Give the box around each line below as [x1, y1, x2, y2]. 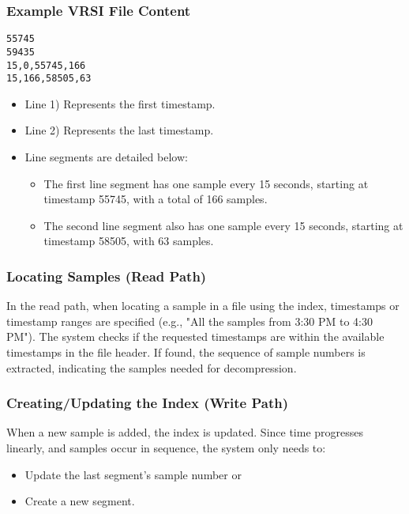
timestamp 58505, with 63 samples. [43, 232, 214, 249]
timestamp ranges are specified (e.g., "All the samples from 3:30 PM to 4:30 [6, 312, 373, 329]
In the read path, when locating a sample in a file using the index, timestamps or [6, 297, 400, 314]
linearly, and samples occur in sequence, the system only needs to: [6, 440, 326, 455]
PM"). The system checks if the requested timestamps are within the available [6, 328, 385, 345]
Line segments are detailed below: [24, 149, 188, 165]
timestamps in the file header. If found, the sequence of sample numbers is [6, 344, 366, 360]
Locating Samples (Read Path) [6, 266, 207, 285]
